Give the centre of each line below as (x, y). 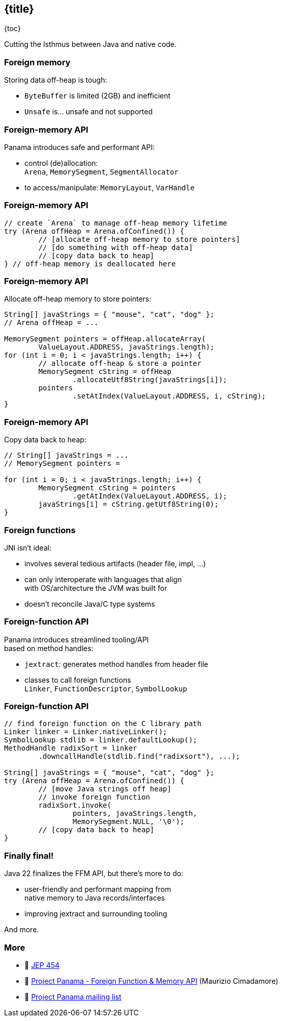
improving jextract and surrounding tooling (96, 914)
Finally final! (29, 855)
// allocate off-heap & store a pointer (120, 364)
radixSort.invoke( (75, 805)
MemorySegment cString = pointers (107, 488)
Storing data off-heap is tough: (56, 80)
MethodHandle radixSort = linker (71, 748)
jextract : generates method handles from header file (117, 664)
